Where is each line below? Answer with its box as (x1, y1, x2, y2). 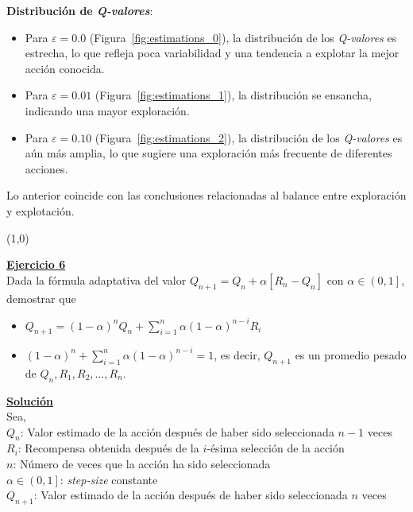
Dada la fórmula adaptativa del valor (6, 271, 187, 288)
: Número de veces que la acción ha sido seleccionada (13, 456, 271, 472)
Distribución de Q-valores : (6, 2, 153, 18)
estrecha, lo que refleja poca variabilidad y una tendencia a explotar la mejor (25, 45, 399, 61)
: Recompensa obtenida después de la (17, 440, 199, 456)
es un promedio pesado (295, 346, 407, 363)
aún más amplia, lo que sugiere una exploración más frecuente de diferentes (25, 145, 392, 161)
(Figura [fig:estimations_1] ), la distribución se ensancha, (95, 87, 372, 103)
